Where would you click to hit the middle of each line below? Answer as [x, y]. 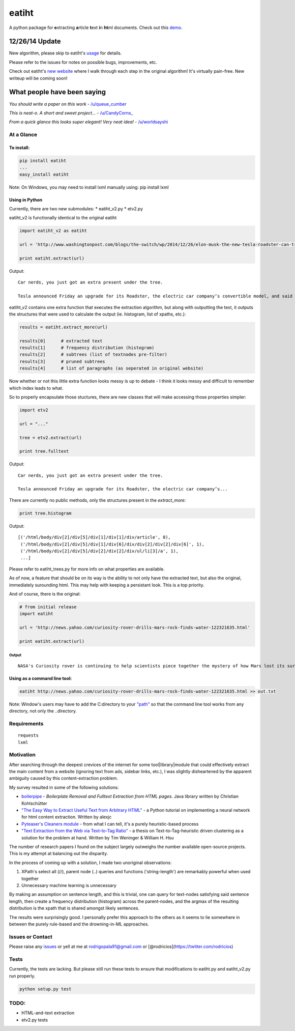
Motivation [22, 755]
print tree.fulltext [44, 451]
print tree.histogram [45, 513]
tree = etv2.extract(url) [51, 438]
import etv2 [34, 410]
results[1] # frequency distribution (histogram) [87, 348]
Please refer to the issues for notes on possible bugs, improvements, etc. [83, 62]
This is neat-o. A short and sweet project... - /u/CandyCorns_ [71, 113]
